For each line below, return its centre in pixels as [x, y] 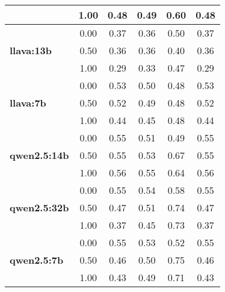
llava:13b [31, 50]
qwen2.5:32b [39, 207]
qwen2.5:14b [39, 155]
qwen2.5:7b [37, 260]
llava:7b [28, 103]
